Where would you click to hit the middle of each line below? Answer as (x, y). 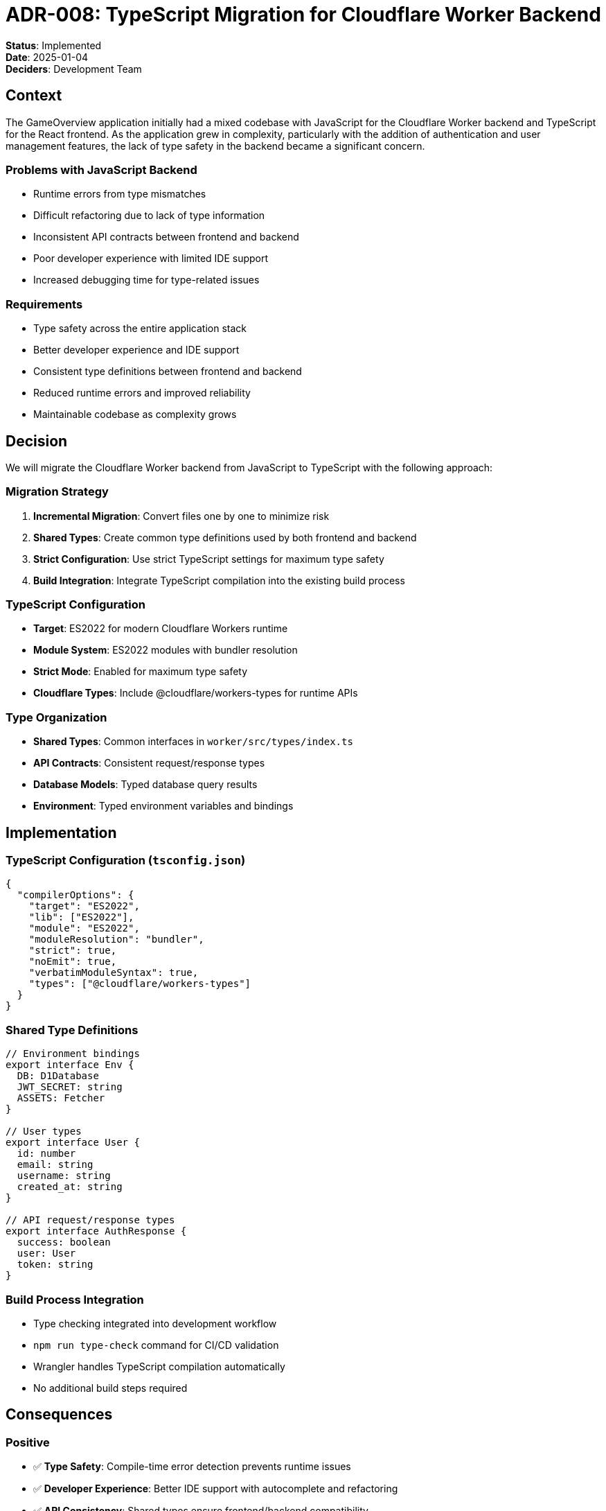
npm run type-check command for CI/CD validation (156, 1345)
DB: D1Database (58, 1076)
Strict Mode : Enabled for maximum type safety (141, 672)
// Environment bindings (73, 1054)
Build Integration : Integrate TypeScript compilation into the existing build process (219, 580)
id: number (46, 1154)
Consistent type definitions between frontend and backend (168, 372)
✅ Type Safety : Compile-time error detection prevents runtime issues (192, 1467)
